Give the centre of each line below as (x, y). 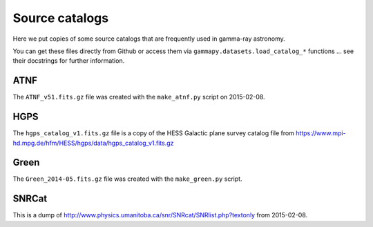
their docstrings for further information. (69, 61)
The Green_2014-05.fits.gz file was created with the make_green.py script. (127, 179)
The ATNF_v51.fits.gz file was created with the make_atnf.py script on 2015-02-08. (139, 97)
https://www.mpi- (321, 133)
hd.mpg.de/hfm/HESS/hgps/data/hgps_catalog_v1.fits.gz (93, 143)
